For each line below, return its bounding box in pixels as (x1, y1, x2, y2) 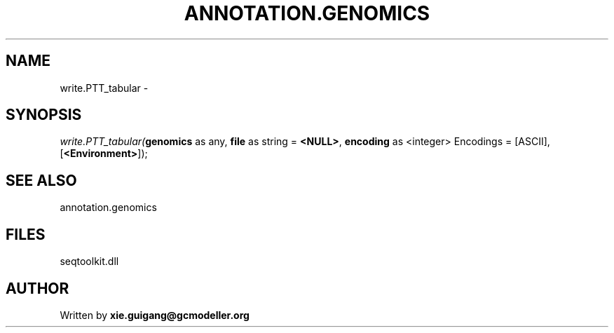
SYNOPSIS (6, 106, 82, 124)
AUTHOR (6, 279, 69, 297)
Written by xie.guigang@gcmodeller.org (60, 308, 250, 321)
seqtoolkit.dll (60, 255, 119, 268)
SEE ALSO (6, 171, 77, 189)
